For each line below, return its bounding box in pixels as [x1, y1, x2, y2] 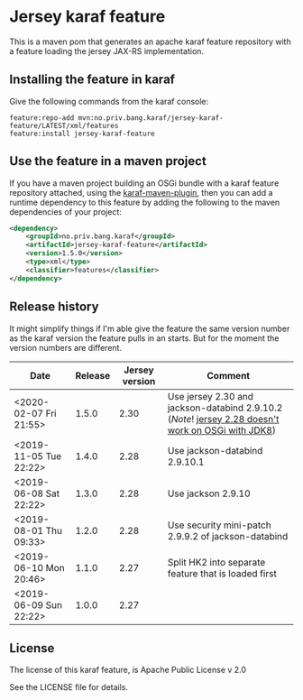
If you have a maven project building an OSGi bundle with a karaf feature [9, 178, 280, 189]
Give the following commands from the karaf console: [9, 96, 209, 106]
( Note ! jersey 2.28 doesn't [167, 412, 280, 425]
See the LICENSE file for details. [9, 682, 129, 693]
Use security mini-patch [167, 519, 272, 531]
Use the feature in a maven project [9, 153, 207, 169]
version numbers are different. [9, 342, 123, 353]
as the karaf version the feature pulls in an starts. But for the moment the [9, 332, 280, 344]
